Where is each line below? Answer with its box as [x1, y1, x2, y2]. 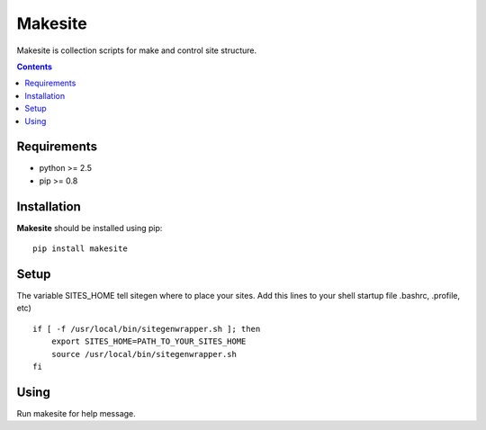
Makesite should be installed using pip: [16, 222, 163, 233]
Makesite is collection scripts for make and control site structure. [16, 45, 257, 56]
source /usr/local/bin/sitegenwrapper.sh [50, 349, 238, 359]
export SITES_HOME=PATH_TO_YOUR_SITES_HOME [50, 336, 247, 346]
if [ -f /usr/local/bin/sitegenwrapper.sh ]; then [32, 324, 261, 334]
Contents [16, 61, 53, 72]
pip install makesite [32, 244, 128, 254]
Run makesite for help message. [16, 408, 137, 418]
